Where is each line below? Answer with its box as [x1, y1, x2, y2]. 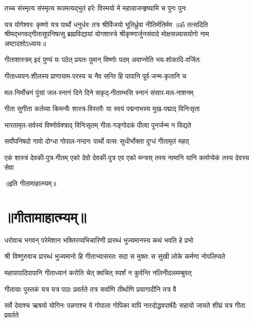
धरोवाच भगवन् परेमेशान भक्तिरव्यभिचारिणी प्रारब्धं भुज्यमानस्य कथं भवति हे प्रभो [4, 235, 193, 245]
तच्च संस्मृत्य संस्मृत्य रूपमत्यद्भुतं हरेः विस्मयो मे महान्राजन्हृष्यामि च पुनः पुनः [4, 3, 186, 13]
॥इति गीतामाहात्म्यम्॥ [4, 178, 56, 188]
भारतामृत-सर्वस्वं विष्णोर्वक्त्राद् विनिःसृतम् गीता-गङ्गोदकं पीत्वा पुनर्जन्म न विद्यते [4, 119, 191, 130]
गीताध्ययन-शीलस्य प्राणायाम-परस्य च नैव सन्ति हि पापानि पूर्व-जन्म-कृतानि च [4, 70, 186, 81]
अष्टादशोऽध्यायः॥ [4, 38, 46, 48]
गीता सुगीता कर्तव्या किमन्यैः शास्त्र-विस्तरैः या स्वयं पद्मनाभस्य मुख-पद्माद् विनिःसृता [4, 103, 200, 114]
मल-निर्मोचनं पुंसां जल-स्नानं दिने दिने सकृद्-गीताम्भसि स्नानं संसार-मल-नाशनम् [4, 87, 194, 97]
